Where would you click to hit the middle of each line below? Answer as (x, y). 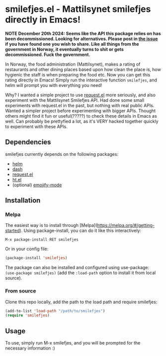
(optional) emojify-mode (37, 185)
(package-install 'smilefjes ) (36, 258)
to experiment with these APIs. (36, 126)
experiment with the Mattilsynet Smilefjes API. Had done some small (75, 100)
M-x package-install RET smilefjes (42, 240)
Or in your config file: (27, 249)
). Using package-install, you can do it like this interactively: (80, 231)
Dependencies (28, 142)
